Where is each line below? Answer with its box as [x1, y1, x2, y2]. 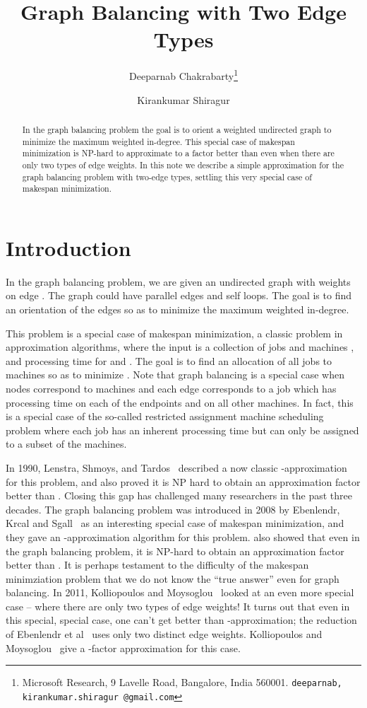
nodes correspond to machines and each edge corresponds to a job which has [6, 381, 337, 395]
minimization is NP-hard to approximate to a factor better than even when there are [22, 147, 335, 159]
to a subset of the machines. [6, 436, 127, 451]
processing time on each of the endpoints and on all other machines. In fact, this [6, 395, 354, 410]
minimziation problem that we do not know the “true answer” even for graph [6, 571, 339, 586]
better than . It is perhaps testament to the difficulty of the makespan [6, 557, 309, 572]
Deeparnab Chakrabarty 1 [129, 66, 238, 83]
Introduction [6, 233, 131, 262]
